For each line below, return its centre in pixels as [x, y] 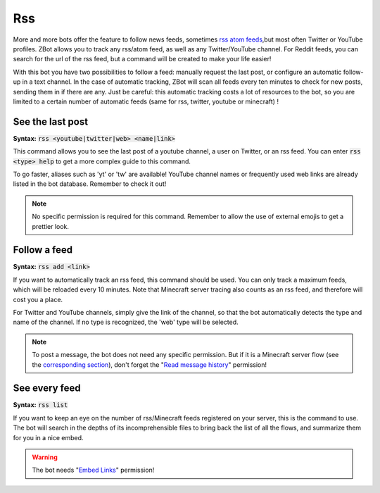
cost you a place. [38, 299]
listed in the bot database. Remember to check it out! [90, 184]
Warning [45, 457]
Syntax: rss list [40, 405]
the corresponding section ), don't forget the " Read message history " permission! [150, 364]
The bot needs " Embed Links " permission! [93, 470]
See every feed [47, 388]
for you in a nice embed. [48, 437]
